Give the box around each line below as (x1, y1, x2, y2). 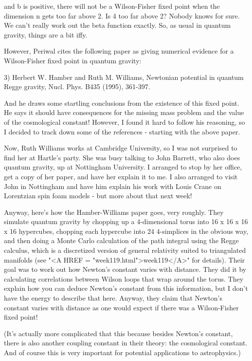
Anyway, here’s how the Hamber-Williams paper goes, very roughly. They (4, 207, 224, 217)
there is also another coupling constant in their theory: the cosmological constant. (4, 338, 248, 348)
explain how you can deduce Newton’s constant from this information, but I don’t (4, 283, 248, 293)
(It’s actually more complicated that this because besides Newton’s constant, (4, 328, 233, 338)
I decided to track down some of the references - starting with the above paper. (4, 126, 240, 136)
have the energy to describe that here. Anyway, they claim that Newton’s (4, 293, 223, 303)
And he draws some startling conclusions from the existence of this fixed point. (4, 97, 239, 108)
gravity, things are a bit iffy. (4, 29, 88, 39)
